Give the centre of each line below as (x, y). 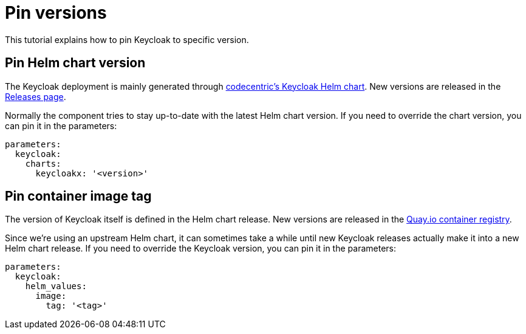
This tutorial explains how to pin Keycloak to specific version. (127, 39)
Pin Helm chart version (75, 63)
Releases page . (36, 96)
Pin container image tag (78, 196)
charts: (43, 163)
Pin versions (56, 13)
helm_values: (56, 286)
